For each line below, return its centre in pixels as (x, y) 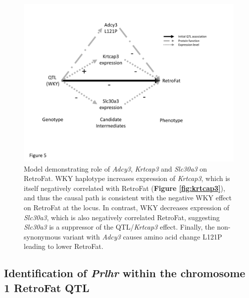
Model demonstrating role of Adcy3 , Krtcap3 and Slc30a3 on (116, 168)
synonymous (42, 236)
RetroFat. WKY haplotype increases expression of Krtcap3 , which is (127, 178)
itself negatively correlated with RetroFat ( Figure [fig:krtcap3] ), (124, 188)
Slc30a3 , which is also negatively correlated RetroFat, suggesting (122, 217)
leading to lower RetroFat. (64, 246)
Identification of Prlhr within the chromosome (125, 273)
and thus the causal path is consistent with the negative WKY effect (128, 198)
